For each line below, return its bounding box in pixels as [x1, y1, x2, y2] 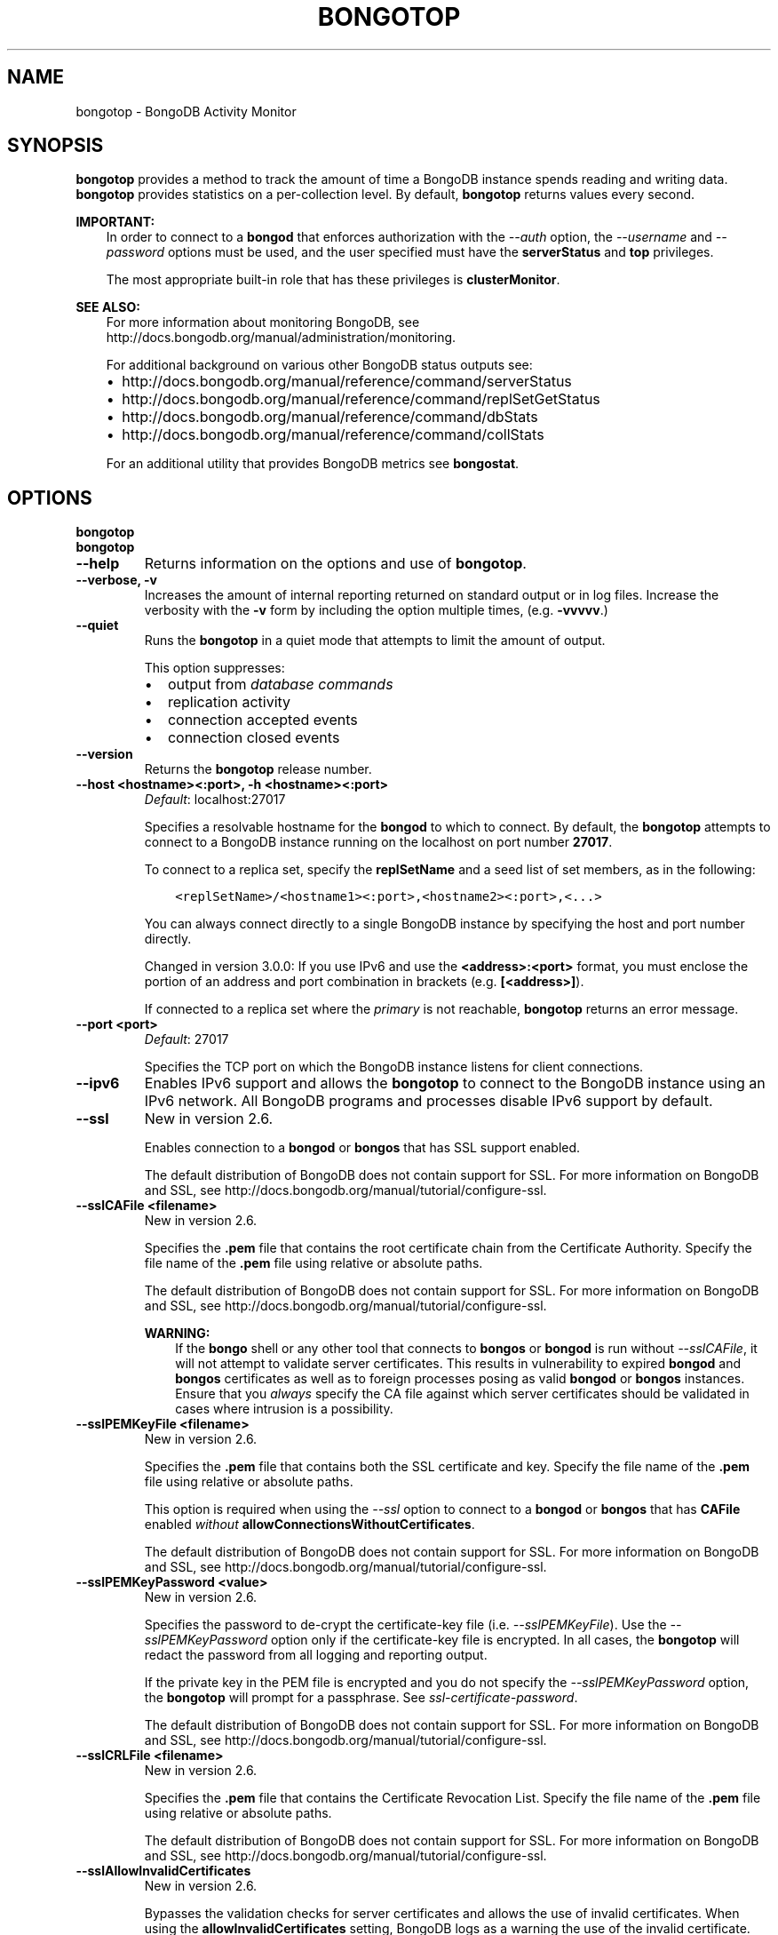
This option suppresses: [144, 660, 285, 676]
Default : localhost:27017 [144, 792, 286, 808]
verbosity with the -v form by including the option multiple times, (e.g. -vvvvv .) [144, 602, 608, 618]
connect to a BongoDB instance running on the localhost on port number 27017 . [144, 834, 613, 850]
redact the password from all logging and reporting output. [144, 1647, 488, 1663]
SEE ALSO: [75, 299, 140, 315]
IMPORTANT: [75, 214, 155, 230]
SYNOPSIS [7, 134, 104, 157]
